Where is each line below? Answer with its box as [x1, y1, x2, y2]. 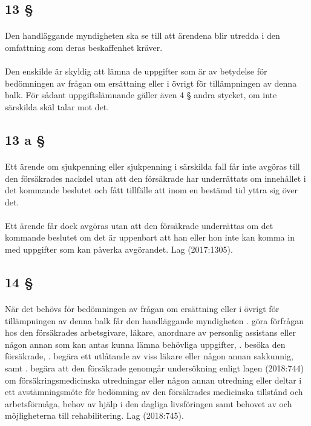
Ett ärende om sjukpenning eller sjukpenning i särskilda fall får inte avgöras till [5, 159, 300, 172]
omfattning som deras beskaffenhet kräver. [5, 41, 163, 53]
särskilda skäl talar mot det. [5, 100, 110, 113]
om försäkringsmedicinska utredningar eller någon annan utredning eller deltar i [5, 373, 302, 386]
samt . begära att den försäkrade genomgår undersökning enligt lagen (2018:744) [5, 362, 304, 374]
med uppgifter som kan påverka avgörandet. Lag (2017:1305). [5, 243, 233, 256]
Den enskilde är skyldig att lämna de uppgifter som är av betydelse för [5, 65, 267, 78]
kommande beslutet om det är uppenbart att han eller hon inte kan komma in [5, 231, 295, 244]
